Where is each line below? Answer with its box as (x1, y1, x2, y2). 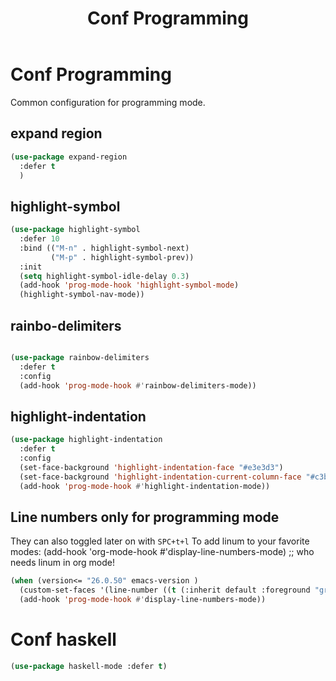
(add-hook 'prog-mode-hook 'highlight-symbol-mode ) (19, 280, 240, 291)
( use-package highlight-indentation (10, 435, 163, 445)
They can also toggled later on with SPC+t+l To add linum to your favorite (10, 535, 310, 547)
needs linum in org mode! (10, 557, 116, 569)
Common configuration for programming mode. (10, 96, 206, 108)
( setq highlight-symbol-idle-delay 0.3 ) (19, 271, 190, 281)
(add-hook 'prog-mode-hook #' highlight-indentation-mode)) (19, 481, 271, 491)
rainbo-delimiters (10, 317, 122, 334)
